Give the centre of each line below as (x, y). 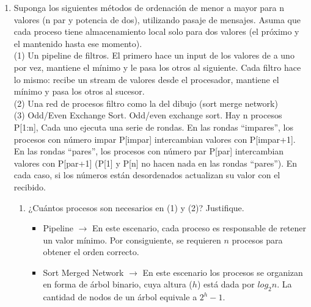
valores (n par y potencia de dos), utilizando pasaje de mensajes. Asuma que (157, 19)
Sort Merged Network (83, 272)
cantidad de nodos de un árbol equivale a (120, 297)
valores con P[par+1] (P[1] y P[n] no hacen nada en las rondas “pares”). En (155, 163)
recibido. (30, 186)
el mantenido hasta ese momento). (78, 43)
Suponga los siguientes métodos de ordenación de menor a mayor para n (149, 7)
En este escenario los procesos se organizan (223, 272)
